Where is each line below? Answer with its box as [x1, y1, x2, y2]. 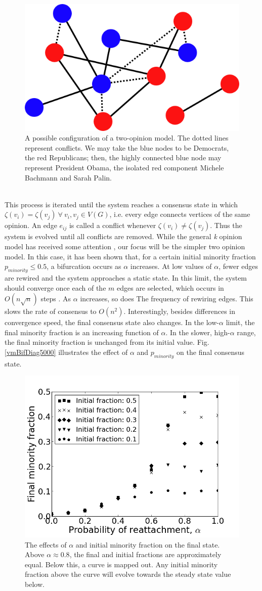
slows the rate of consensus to [5, 306, 97, 316]
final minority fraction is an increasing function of [5, 327, 159, 337]
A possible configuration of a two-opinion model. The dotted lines [25, 132, 229, 143]
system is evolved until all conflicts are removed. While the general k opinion [5, 231, 242, 242]
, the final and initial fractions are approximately [69, 549, 222, 560]
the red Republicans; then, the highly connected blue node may [25, 152, 222, 163]
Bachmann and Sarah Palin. [25, 172, 112, 183]
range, [237, 327, 256, 337]
